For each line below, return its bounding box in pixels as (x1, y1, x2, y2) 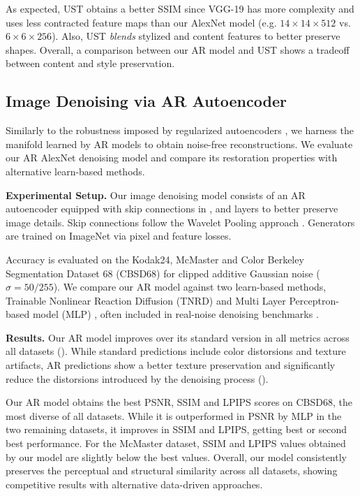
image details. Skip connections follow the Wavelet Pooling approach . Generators (6, 214, 355, 229)
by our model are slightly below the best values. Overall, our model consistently (6, 449, 347, 464)
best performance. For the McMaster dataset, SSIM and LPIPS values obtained (6, 436, 346, 451)
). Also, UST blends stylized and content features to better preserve (52, 29, 340, 43)
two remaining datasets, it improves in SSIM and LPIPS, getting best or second (6, 422, 347, 437)
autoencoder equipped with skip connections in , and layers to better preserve (6, 201, 338, 216)
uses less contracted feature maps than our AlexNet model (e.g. (6, 15, 277, 29)
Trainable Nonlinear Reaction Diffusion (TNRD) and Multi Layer (6, 293, 286, 307)
